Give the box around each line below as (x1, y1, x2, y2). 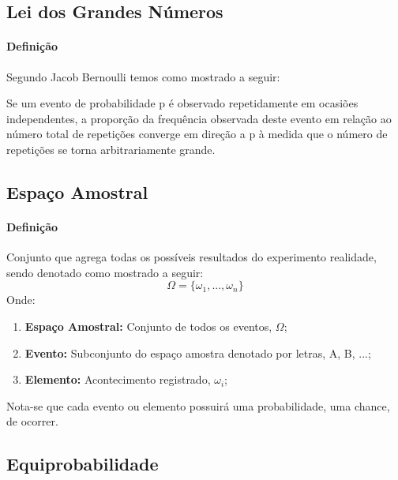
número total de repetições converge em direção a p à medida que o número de (6, 126, 388, 142)
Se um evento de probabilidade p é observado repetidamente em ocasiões (6, 95, 359, 111)
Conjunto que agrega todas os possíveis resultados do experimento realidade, (6, 249, 377, 265)
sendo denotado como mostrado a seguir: (6, 264, 204, 280)
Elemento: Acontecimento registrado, (24, 371, 211, 388)
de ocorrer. (6, 413, 58, 429)
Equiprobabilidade (6, 452, 159, 476)
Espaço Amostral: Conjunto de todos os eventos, (24, 317, 272, 334)
